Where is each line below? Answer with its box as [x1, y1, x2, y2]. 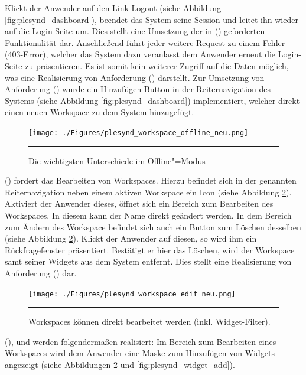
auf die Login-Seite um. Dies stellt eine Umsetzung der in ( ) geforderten [5, 25, 265, 37]
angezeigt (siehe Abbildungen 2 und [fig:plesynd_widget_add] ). [5, 358, 235, 370]
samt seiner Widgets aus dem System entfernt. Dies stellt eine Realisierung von [5, 255, 292, 268]
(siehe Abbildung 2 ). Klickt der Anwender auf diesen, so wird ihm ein [5, 232, 257, 244]
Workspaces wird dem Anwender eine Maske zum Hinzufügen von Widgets [5, 347, 275, 359]
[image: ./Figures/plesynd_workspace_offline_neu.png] [28, 128, 249, 137]
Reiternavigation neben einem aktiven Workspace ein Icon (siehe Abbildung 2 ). [5, 185, 292, 198]
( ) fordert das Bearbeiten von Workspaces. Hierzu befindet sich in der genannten [5, 174, 297, 187]
